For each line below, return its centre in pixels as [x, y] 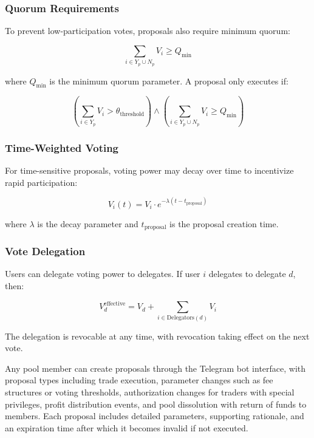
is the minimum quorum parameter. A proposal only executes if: [169, 80]
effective [115, 303]
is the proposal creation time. [224, 223]
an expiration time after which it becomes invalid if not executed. [127, 427]
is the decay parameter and [88, 223]
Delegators [180, 318]
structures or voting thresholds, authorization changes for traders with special [150, 392]
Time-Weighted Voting [62, 147]
